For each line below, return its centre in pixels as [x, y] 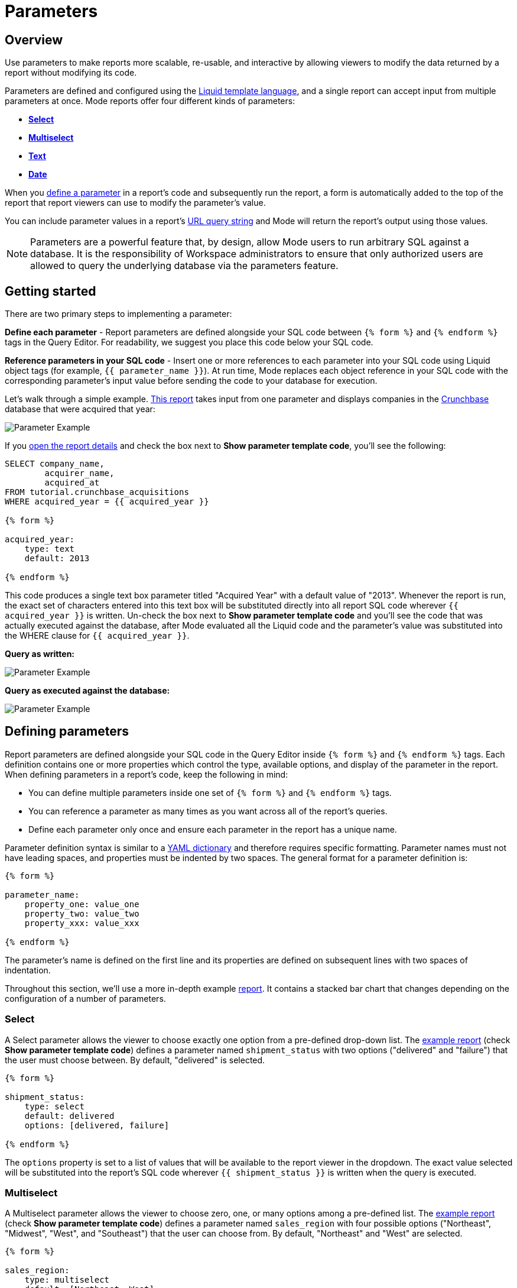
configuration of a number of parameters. [85, 998]
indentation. [28, 970]
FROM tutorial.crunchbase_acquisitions [97, 492]
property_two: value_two [82, 913]
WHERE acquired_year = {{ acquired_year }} [107, 502]
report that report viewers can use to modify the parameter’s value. [135, 203]
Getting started [51, 291]
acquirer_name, [79, 473]
